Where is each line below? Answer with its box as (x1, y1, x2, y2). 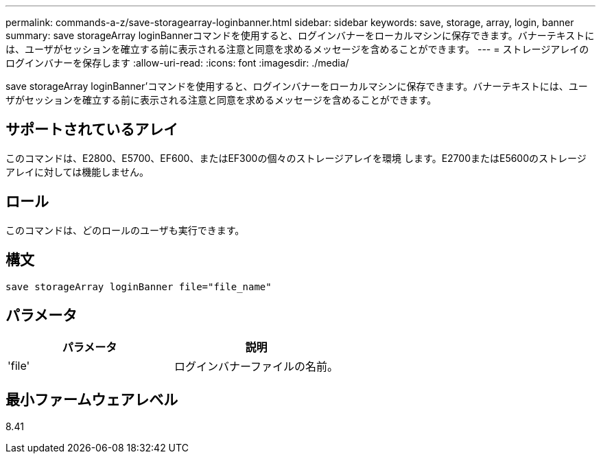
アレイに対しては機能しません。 (5, 165, 149, 178)
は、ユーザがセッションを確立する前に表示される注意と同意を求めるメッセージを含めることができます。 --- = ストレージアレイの (5, 43, 589, 55)
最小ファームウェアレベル (5, 390, 178, 408)
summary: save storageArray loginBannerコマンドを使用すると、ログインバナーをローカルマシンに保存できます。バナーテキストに (5, 30, 595, 41)
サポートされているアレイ (5, 121, 178, 139)
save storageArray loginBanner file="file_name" (5, 281, 272, 292)
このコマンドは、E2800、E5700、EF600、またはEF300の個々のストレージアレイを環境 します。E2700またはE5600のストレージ (5, 152, 587, 164)
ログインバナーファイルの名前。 (174, 360, 339, 374)
